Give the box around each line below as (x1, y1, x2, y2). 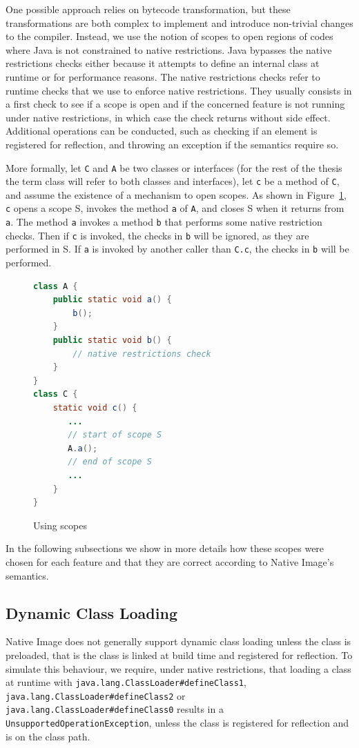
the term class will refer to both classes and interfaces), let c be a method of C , (6, 174, 340, 188)
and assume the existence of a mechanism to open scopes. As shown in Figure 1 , (6, 187, 347, 201)
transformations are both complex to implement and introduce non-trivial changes (6, 15, 353, 30)
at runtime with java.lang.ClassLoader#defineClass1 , (6, 675, 246, 689)
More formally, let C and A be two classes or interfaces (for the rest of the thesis (6, 160, 342, 175)
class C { (33, 389, 78, 400)
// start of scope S (68, 430, 162, 440)
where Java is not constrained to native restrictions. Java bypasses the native (6, 42, 332, 57)
